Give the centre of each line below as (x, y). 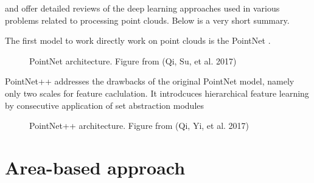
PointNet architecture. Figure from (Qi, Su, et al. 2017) (133, 60)
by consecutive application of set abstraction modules (105, 105)
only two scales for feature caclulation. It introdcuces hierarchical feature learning (157, 93)
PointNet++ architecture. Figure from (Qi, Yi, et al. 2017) (139, 126)
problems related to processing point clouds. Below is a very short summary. (147, 20)
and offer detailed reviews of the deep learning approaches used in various (142, 8)
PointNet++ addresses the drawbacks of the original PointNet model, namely (150, 81)
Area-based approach (95, 167)
